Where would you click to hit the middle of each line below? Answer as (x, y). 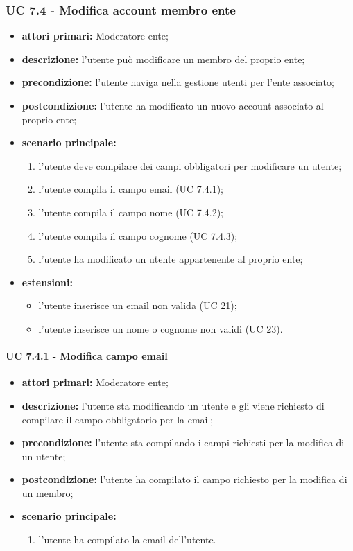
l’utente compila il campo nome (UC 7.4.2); (131, 212)
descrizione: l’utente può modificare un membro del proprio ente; (163, 59)
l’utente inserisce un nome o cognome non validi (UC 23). (161, 328)
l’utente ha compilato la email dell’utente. (127, 540)
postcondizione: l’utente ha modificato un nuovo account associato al (173, 105)
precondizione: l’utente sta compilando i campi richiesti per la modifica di (183, 443)
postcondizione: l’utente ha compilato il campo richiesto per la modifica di (184, 479)
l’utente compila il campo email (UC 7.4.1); (131, 189)
